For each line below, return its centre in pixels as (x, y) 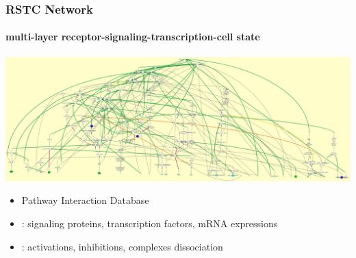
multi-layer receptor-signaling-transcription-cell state (133, 37)
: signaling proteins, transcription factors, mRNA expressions (150, 223)
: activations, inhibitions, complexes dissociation (122, 246)
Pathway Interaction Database (85, 200)
